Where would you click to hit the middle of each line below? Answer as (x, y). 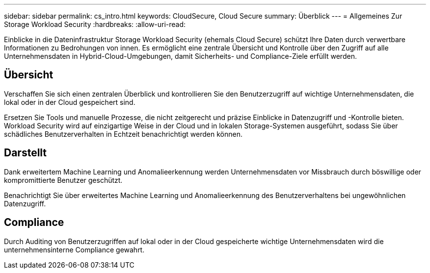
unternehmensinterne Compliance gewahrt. (74, 249)
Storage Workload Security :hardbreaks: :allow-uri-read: (95, 24)
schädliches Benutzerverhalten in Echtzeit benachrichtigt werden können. (123, 134)
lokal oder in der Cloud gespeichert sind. (70, 102)
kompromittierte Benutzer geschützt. (63, 180)
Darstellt (26, 153)
